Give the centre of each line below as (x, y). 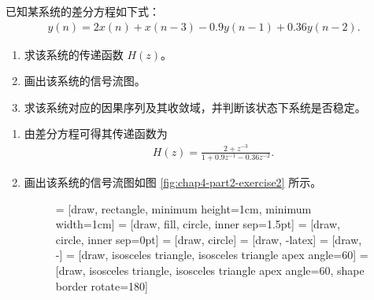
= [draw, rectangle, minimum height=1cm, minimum (183, 208)
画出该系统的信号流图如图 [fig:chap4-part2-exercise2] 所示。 (173, 182)
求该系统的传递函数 (74, 54)
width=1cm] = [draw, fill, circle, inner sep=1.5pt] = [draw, (198, 224)
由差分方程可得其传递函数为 (96, 133)
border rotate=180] (102, 285)
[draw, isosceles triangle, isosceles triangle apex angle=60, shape (210, 270)
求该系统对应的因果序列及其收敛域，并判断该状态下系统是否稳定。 (195, 107)
